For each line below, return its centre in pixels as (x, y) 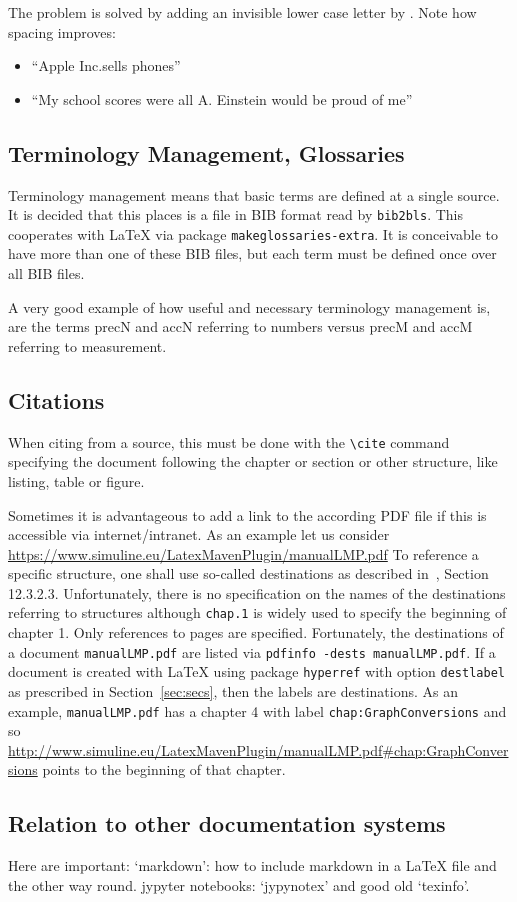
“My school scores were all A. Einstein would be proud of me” (222, 98)
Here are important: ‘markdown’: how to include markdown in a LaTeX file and (252, 865)
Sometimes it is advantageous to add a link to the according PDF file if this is (247, 514)
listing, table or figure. (76, 480)
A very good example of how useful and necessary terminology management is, (249, 306)
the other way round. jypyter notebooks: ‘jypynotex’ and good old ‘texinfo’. (239, 884)
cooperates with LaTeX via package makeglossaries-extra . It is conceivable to (253, 233)
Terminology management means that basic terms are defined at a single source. (254, 194)
